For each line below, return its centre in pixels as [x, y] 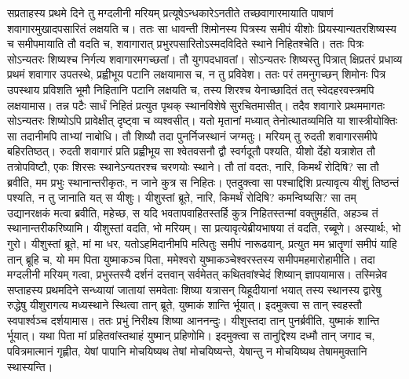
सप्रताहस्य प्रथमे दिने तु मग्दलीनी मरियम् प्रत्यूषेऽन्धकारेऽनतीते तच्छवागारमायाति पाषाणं [170, 13]
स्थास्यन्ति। [30, 366]
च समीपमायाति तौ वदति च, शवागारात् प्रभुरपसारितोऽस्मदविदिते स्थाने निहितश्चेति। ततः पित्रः [186, 44]
